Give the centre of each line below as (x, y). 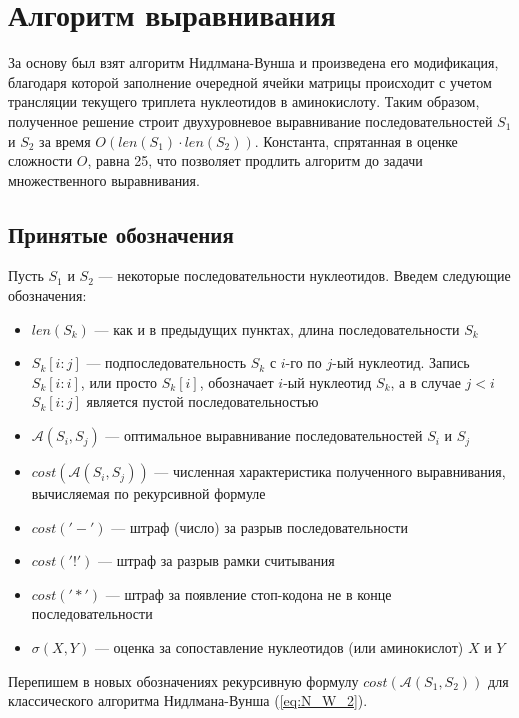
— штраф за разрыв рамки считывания (216, 560)
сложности (40, 160)
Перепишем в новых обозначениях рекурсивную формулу (183, 680)
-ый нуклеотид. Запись (401, 362)
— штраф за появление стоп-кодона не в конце (248, 593)
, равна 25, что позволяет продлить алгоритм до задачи (255, 160)
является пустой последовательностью (202, 401)
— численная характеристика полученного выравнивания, (330, 471)
